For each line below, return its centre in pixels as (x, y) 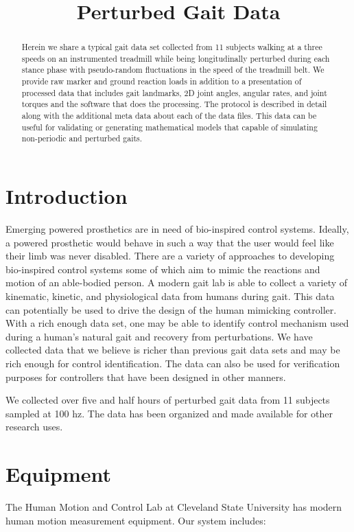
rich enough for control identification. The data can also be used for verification (173, 363)
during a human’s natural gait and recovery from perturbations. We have (159, 336)
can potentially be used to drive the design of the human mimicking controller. (171, 309)
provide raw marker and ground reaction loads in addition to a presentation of (162, 81)
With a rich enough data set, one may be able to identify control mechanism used (177, 323)
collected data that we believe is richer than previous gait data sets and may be (173, 350)
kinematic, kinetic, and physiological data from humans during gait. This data (170, 296)
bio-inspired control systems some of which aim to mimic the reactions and (163, 269)
